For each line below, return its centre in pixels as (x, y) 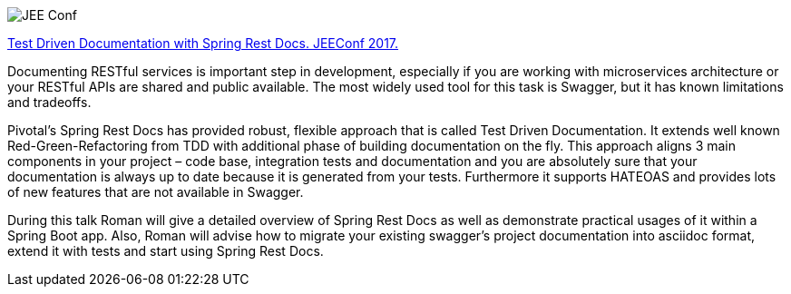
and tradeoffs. (49, 102)
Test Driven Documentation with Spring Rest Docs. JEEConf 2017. (203, 43)
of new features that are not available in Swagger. (156, 192)
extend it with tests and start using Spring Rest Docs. (166, 251)
